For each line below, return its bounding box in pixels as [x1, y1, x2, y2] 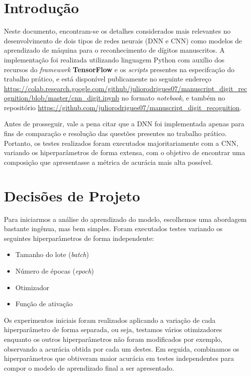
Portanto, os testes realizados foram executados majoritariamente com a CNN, [4, 138, 238, 148]
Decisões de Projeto [4, 185, 140, 205]
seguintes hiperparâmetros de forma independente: [4, 233, 154, 243]
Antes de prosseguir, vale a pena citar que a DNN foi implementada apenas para [4, 119, 245, 129]
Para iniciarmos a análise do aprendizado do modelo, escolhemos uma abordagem [4, 214, 247, 224]
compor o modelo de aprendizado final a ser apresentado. [4, 362, 174, 373]
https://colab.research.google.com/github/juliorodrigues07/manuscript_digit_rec [4, 83, 247, 93]
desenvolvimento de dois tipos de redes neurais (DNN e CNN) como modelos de [4, 35, 242, 45]
